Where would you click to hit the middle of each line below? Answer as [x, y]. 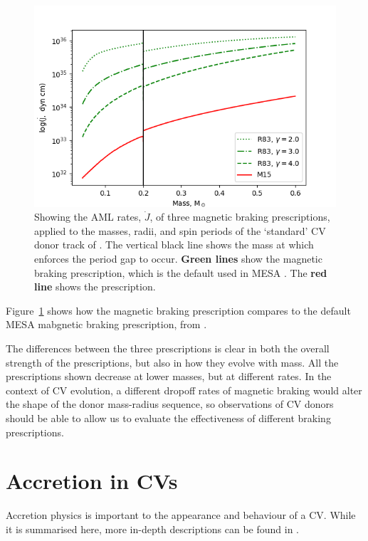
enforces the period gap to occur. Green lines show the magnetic [178, 259]
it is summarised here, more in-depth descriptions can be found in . [153, 529]
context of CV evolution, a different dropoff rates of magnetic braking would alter [184, 390]
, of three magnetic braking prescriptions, [240, 217]
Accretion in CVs [92, 481]
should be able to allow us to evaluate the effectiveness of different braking [168, 417]
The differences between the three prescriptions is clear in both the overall [168, 348]
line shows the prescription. [95, 287]
